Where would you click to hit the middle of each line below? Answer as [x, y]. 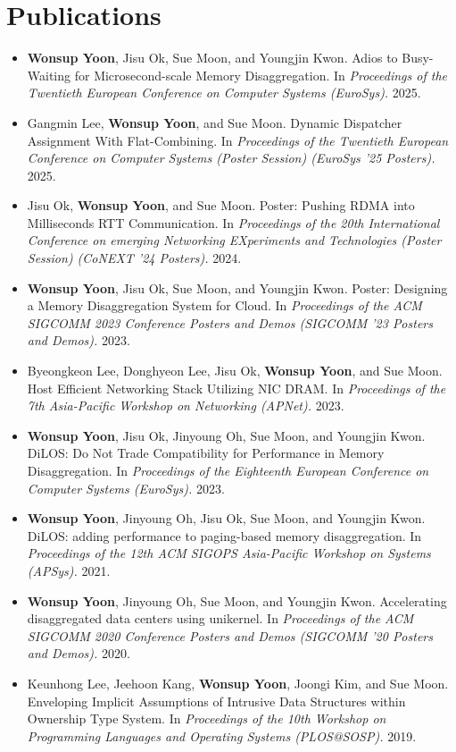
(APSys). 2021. [69, 570]
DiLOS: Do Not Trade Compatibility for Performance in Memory [206, 453]
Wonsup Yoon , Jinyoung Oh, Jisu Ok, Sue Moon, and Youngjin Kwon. [226, 518]
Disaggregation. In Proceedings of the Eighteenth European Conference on [228, 470]
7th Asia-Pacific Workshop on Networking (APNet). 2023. [186, 406]
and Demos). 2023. [79, 340]
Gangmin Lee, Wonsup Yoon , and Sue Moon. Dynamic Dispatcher [215, 122]
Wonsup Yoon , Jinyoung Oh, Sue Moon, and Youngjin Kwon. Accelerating [237, 600]
